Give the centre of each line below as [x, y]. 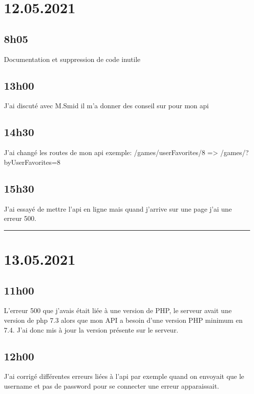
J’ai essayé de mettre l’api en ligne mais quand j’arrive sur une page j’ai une [118, 208]
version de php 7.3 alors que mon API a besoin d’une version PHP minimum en [123, 320]
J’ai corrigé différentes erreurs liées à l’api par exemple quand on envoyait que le [124, 376]
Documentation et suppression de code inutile [72, 59]
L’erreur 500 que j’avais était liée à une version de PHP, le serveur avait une [118, 310]
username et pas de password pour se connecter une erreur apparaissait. [112, 385]
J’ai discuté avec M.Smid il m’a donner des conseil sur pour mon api [106, 106]
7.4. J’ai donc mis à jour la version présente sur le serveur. [91, 329]
